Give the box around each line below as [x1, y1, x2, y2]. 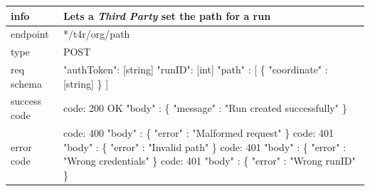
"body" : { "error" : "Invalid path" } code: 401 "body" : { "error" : [63, 139, 347, 154]
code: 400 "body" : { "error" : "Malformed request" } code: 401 [63, 125, 334, 140]
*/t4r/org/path [63, 26, 130, 41]
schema [11, 76, 43, 91]
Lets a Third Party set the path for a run [63, 8, 271, 23]
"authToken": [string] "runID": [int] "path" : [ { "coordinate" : [63, 62, 328, 77]
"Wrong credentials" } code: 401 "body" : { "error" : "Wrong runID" [63, 153, 356, 168]
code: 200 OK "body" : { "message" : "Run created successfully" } [63, 100, 347, 115]
